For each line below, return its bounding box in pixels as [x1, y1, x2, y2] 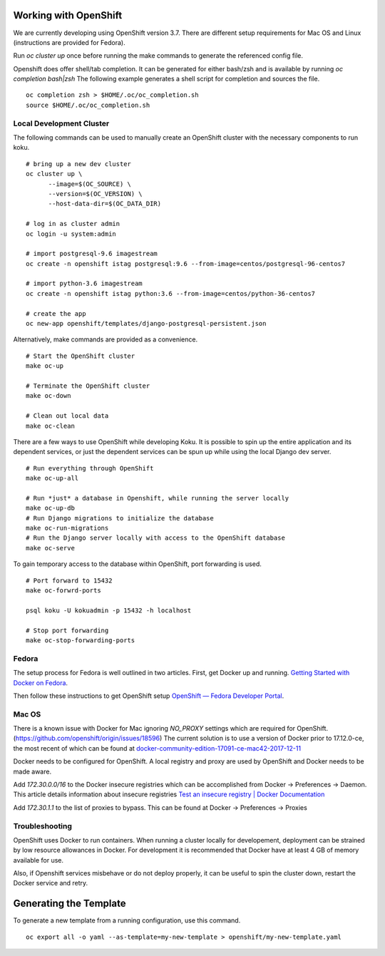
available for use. [13, 855, 64, 864]
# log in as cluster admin [26, 220, 120, 228]
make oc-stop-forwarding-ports [26, 636, 135, 644]
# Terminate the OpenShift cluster [26, 381, 150, 390]
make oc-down [26, 392, 71, 400]
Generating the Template [13, 898, 126, 910]
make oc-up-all [26, 474, 79, 483]
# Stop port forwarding [26, 626, 109, 634]
